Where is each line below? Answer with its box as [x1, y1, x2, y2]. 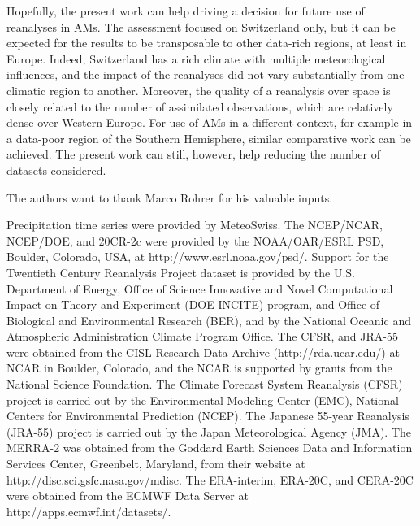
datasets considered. [6, 161, 106, 178]
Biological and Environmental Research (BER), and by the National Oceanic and [6, 311, 411, 328]
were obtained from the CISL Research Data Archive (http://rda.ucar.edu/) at [6, 343, 400, 360]
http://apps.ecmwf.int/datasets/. [6, 502, 171, 519]
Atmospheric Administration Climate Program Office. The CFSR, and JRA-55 [6, 328, 398, 345]
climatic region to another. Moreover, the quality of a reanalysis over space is [6, 81, 391, 98]
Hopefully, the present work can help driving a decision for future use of [6, 2, 365, 19]
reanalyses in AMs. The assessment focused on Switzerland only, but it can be [6, 18, 396, 35]
